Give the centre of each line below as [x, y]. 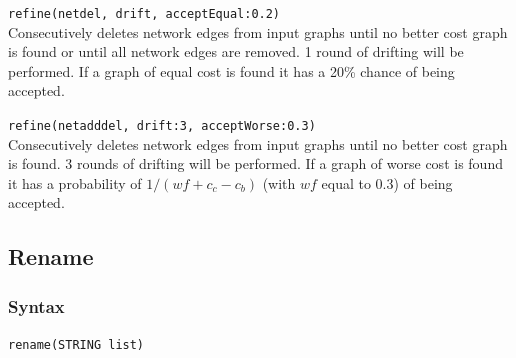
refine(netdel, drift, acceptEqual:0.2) [144, 14]
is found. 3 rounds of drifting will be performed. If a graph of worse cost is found [255, 163]
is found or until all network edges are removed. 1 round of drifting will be [236, 51]
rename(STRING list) [76, 345]
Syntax [36, 305]
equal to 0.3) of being [387, 182]
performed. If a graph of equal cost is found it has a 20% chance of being [231, 70]
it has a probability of [75, 182]
